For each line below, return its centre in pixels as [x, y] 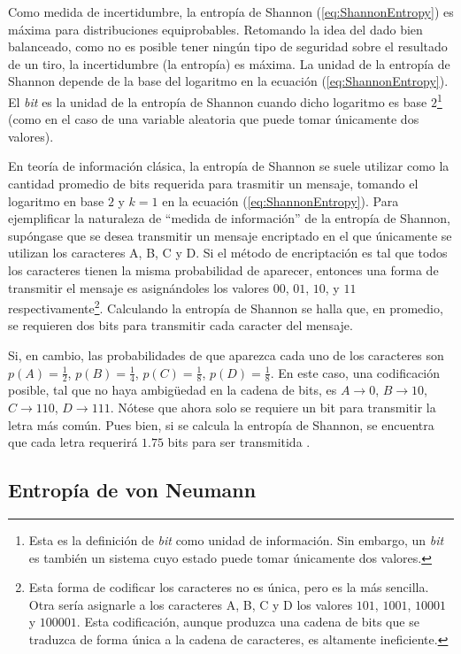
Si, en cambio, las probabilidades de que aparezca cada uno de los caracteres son [226, 355]
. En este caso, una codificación [355, 372]
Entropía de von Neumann [132, 490]
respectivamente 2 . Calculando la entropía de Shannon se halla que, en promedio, [226, 307]
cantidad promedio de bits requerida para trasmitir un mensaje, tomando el [213, 183]
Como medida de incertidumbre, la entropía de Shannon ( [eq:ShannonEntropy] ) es [231, 12]
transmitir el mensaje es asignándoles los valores [139, 287]
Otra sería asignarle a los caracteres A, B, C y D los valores [191, 604]
